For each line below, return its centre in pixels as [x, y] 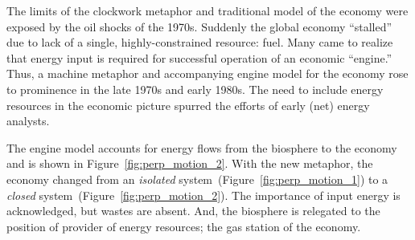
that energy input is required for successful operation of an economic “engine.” [199, 57]
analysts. [28, 121]
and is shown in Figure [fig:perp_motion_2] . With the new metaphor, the [190, 163]
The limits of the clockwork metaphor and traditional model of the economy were [207, 10]
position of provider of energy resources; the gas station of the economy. [184, 226]
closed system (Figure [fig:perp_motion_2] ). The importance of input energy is [203, 195]
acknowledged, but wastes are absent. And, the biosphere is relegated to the [193, 211]
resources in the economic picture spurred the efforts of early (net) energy [188, 105]
